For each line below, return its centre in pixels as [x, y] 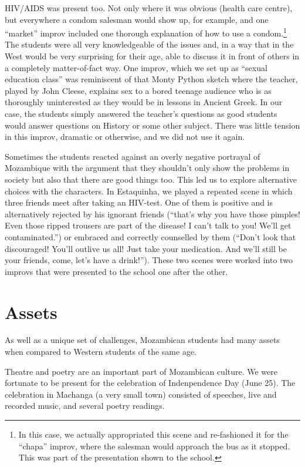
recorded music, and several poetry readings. [85, 406]
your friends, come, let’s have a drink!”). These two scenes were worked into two [149, 260]
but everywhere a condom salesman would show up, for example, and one [137, 19]
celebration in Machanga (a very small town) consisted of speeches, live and [141, 394]
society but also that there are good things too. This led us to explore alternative [151, 179]
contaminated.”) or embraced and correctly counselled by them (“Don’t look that [150, 236]
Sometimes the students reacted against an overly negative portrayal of [133, 156]
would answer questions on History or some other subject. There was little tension [152, 125]
